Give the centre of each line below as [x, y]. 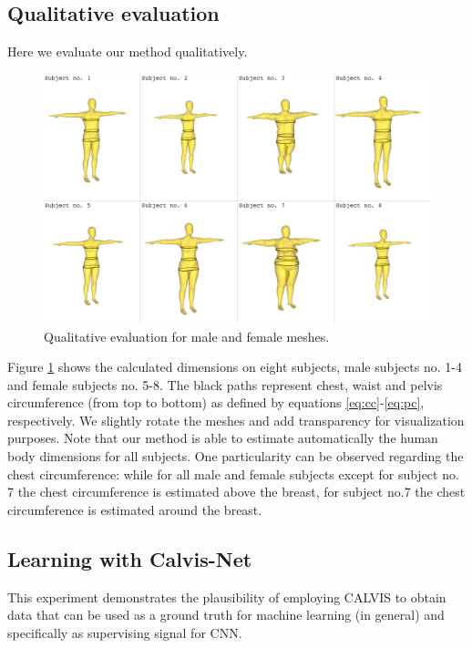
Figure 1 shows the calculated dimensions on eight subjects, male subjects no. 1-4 [235, 367]
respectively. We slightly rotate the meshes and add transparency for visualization [236, 420]
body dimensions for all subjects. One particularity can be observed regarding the [236, 456]
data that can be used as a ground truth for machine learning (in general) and [226, 615]
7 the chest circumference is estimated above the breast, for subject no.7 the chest [236, 492]
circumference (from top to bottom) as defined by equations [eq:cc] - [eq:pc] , [216, 402]
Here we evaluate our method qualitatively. [128, 51]
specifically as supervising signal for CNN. [125, 632]
